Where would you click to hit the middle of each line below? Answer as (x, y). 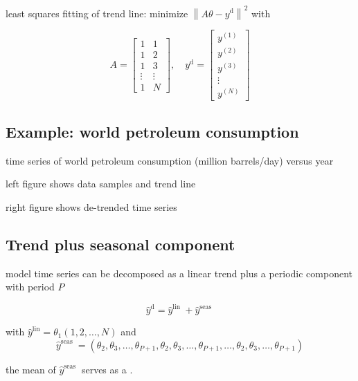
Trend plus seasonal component (120, 244)
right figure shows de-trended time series (91, 206)
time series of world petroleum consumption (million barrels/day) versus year (170, 160)
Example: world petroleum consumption (152, 131)
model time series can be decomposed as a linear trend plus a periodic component (179, 273)
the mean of (31, 370)
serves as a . (107, 370)
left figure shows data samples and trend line (101, 184)
